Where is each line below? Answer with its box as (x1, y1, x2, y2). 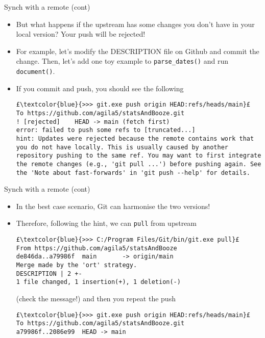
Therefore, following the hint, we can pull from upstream (16, 218, 197, 228)
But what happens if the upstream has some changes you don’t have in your (16, 18, 255, 29)
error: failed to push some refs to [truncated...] (16, 126, 196, 134)
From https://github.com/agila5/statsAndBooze (16, 244, 177, 252)
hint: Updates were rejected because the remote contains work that (16, 135, 254, 142)
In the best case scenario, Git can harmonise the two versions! (16, 200, 210, 211)
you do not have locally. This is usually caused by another (16, 143, 229, 151)
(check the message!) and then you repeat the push (16, 293, 176, 303)
